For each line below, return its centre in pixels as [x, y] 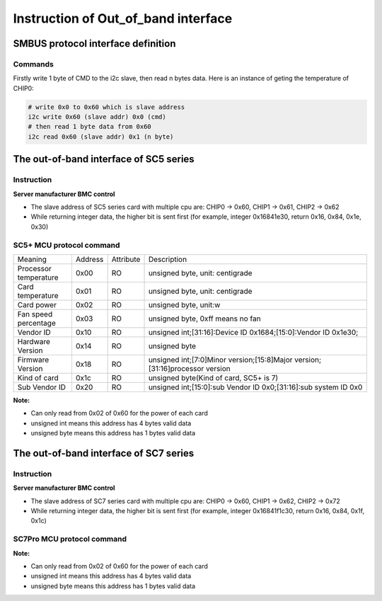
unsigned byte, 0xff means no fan [204, 319]
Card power [37, 304]
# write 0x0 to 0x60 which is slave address [106, 107]
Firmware [33, 360]
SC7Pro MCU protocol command [70, 539]
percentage [36, 323]
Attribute [126, 259]
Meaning [32, 259]
